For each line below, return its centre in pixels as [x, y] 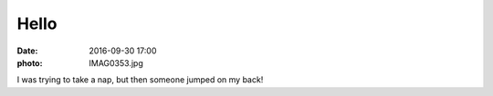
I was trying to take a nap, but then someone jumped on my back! [140, 80]
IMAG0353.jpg [116, 62]
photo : [30, 62]
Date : [27, 51]
